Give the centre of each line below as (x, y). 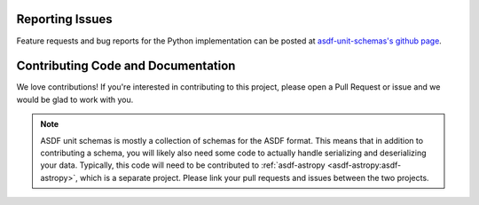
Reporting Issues (64, 19)
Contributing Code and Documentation (126, 66)
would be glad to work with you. (75, 99)
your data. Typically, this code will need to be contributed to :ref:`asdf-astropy (183, 165)
